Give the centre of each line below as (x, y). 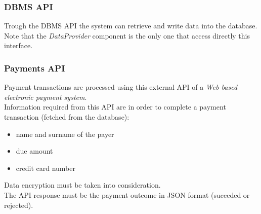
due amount (34, 151)
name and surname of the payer (65, 134)
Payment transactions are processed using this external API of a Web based (121, 87)
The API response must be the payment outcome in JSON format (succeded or (127, 194)
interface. (18, 45)
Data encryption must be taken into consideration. (82, 185)
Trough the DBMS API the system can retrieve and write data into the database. (131, 26)
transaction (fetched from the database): (67, 117)
